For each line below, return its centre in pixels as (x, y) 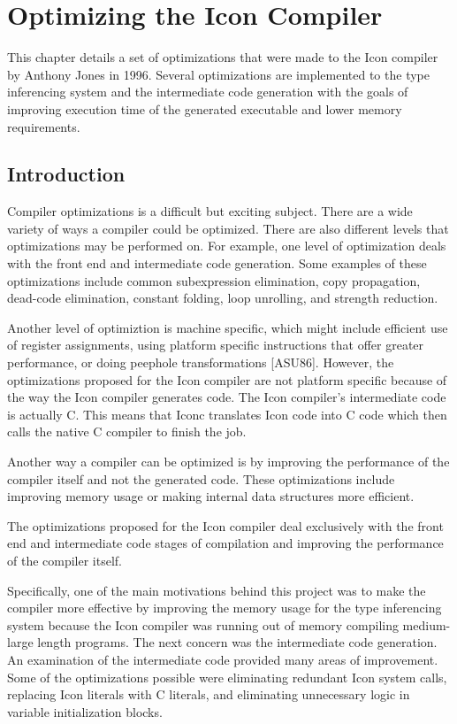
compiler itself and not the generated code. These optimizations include (201, 478)
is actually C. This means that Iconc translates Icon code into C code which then (227, 414)
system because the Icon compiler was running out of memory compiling (203, 624)
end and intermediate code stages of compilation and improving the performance (225, 543)
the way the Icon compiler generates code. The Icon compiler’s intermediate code (227, 397)
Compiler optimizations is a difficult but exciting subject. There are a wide (210, 211)
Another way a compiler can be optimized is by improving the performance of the (228, 462)
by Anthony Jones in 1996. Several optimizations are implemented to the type (218, 74)
